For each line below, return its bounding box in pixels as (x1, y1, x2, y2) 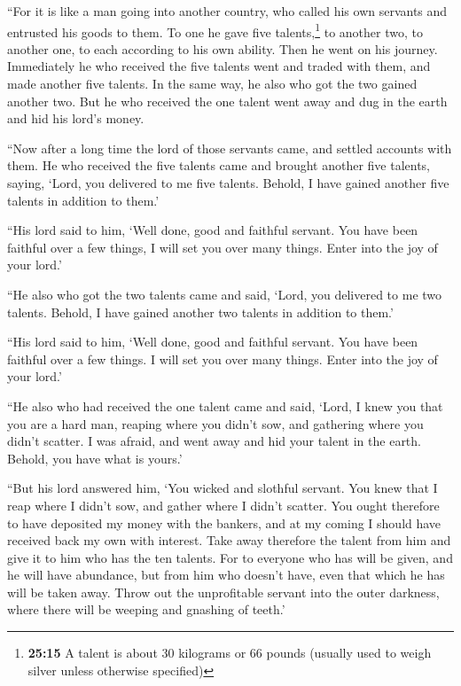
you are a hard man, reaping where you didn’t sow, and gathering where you (7, 414, 424, 433)
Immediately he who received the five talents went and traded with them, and (7, 57, 431, 75)
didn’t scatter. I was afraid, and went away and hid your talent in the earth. (7, 432, 421, 450)
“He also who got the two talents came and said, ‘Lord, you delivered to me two (7, 285, 442, 303)
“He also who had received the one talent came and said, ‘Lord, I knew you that (7, 396, 443, 415)
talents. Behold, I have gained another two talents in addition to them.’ (7, 302, 394, 321)
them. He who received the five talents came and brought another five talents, (7, 156, 431, 175)
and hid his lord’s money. (7, 109, 145, 128)
